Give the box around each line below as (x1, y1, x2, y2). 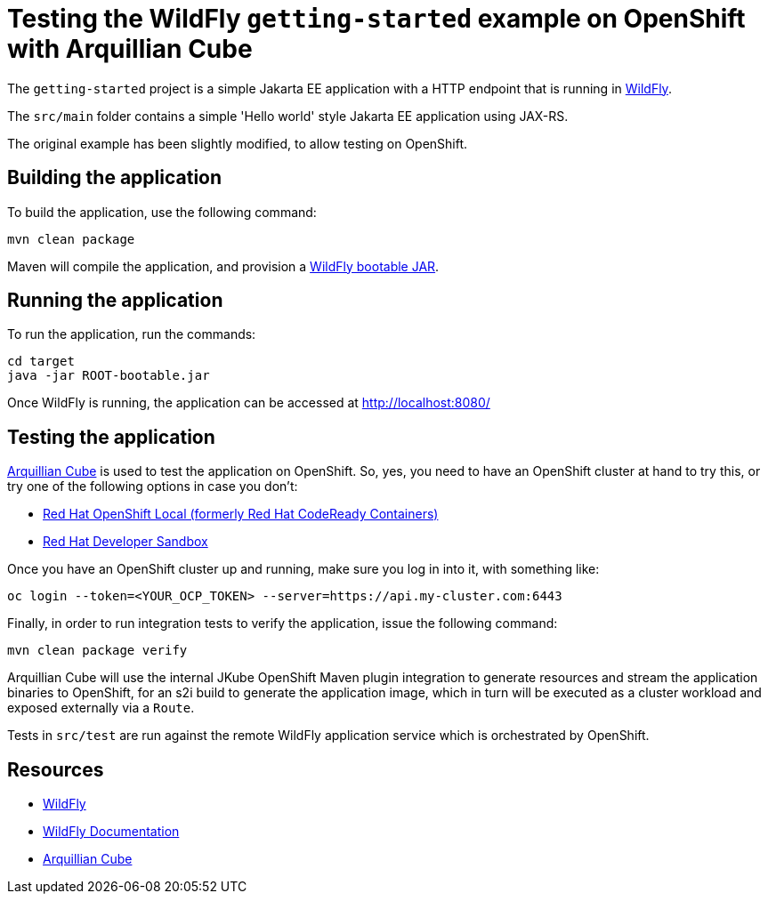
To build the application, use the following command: (7, 204, 317, 220)
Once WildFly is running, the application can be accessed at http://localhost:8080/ (7, 395, 490, 411)
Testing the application (7, 425, 215, 448)
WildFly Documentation (43, 824, 180, 840)
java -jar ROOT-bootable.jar (7, 368, 210, 383)
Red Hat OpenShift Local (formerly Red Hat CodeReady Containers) (43, 506, 439, 522)
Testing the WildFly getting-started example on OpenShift (7, 4, 746, 34)
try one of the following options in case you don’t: (7, 479, 298, 495)
